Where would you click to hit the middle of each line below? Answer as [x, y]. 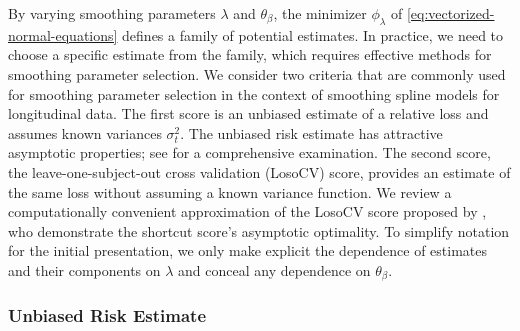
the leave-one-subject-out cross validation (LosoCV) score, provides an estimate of [259, 171]
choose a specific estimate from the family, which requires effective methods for [250, 54]
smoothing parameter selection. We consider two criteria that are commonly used [257, 73]
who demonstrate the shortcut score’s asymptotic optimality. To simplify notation [259, 230]
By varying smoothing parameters [112, 13]
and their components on [84, 269]
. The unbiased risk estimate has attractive [311, 132]
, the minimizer [320, 13]
